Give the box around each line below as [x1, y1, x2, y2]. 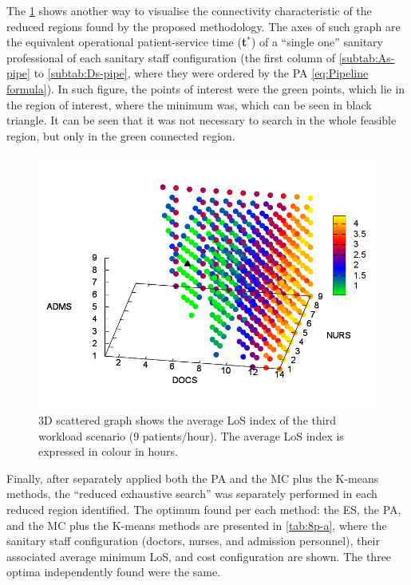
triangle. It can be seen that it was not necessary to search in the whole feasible [6, 112, 397, 128]
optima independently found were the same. [6, 563, 221, 580]
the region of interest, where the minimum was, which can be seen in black [6, 96, 372, 113]
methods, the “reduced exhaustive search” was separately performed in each [6, 485, 377, 502]
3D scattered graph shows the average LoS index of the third [38, 411, 336, 428]
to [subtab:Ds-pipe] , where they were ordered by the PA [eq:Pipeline [34, 65, 369, 81]
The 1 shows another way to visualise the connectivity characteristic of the [6, 2, 372, 18]
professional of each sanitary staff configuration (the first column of [6, 49, 336, 65]
